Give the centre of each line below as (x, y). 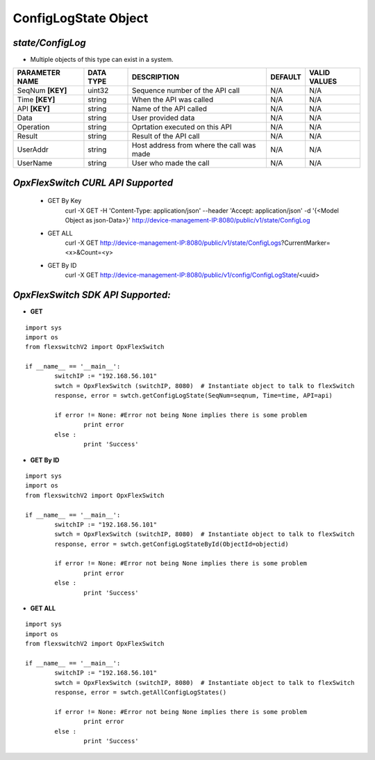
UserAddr (33, 149)
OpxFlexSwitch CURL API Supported (93, 183)
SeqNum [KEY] (42, 90)
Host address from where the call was (194, 145)
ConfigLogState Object (81, 18)
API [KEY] (33, 109)
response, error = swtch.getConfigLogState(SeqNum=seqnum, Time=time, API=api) (194, 396)
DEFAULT (286, 77)
